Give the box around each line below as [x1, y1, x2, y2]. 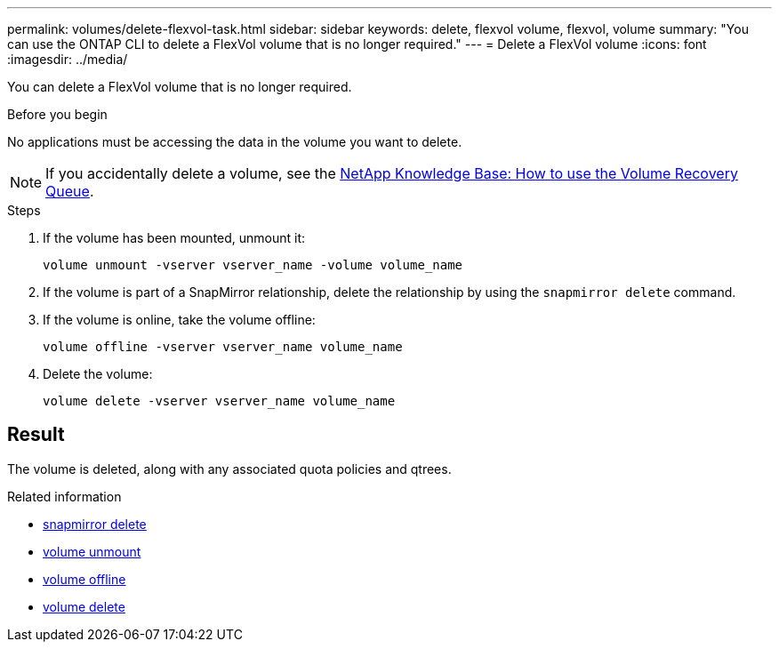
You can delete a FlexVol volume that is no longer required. [7, 79, 352, 94]
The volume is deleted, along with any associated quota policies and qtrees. [7, 461, 452, 477]
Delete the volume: [43, 366, 153, 381]
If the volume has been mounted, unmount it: [43, 230, 306, 245]
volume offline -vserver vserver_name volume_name [43, 340, 403, 354]
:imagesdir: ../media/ [7, 52, 128, 67]
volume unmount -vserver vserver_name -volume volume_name [43, 258, 463, 272]
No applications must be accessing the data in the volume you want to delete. [7, 134, 462, 149]
